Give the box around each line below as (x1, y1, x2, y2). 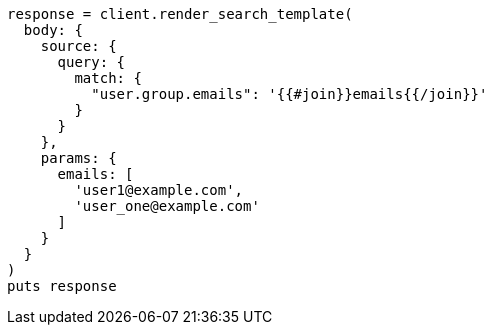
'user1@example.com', (74, 182, 244, 198)
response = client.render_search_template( (7, 6, 353, 22)
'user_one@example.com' (74, 198, 260, 214)
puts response (7, 278, 117, 294)
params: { (40, 150, 117, 166)
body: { (23, 22, 83, 38)
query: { (57, 54, 126, 70)
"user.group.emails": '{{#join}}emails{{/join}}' (91, 86, 488, 102)
